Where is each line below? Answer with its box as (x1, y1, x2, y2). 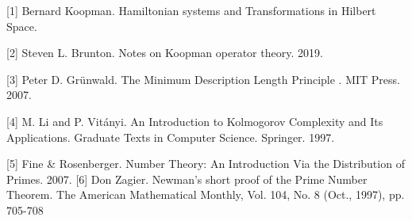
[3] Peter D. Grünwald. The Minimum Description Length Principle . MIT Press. (6, 70, 400, 87)
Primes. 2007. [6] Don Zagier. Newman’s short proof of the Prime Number (6, 170, 368, 187)
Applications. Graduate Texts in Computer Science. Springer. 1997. (6, 128, 335, 145)
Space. (6, 17, 37, 34)
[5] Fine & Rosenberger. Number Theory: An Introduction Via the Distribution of (6, 155, 405, 172)
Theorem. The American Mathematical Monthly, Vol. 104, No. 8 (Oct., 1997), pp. (6, 186, 405, 203)
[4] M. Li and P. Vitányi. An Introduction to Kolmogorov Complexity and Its (6, 112, 383, 129)
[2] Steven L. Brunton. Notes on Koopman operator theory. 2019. (6, 44, 323, 61)
